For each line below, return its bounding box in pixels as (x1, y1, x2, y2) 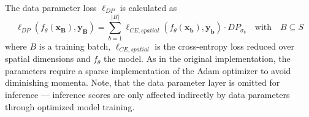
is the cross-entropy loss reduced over (154, 39, 294, 52)
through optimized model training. (5, 100, 135, 113)
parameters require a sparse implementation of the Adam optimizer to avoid (5, 64, 291, 77)
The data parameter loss (5, 1, 97, 13)
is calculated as (120, 1, 177, 13)
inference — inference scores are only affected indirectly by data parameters (5, 88, 290, 100)
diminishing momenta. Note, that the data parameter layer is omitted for (5, 76, 280, 89)
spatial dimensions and (5, 52, 91, 65)
